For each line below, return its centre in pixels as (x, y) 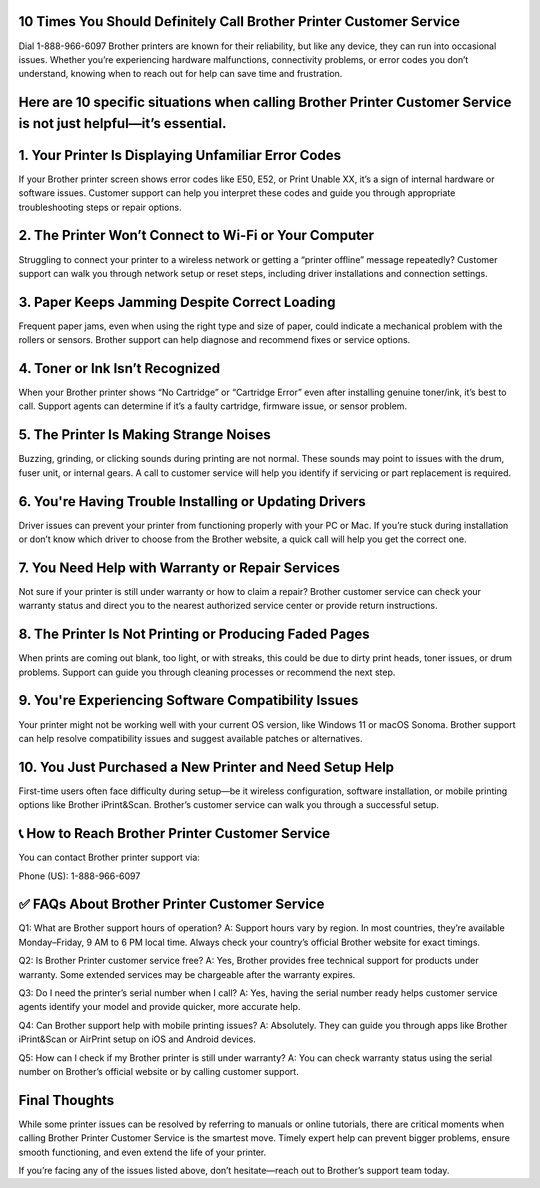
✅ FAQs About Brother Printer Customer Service (171, 904)
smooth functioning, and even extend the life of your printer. (142, 1152)
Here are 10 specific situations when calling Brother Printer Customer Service (265, 102)
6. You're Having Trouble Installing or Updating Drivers (192, 501)
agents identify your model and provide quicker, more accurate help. (159, 1007)
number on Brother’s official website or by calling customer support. (158, 1071)
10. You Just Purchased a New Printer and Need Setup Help (206, 766)
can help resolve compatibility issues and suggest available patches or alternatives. (191, 738)
